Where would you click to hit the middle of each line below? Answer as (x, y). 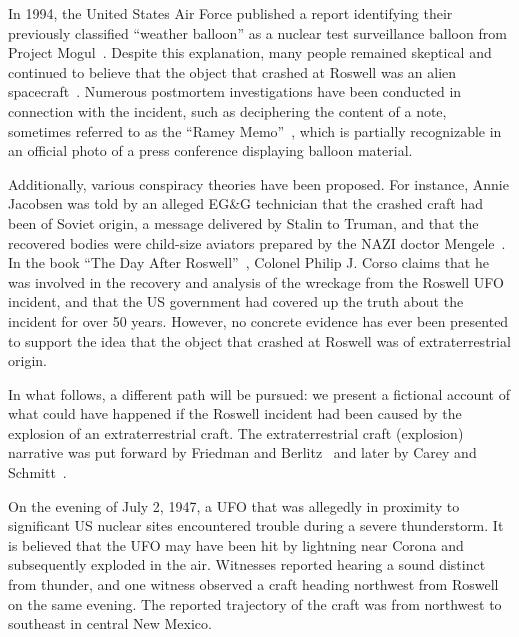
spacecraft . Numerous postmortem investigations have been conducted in (235, 91)
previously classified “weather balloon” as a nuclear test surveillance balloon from (257, 32)
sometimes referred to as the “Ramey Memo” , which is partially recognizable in (255, 130)
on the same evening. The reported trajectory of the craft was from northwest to (255, 603)
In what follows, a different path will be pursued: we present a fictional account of (259, 393)
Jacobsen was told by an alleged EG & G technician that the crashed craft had (245, 203)
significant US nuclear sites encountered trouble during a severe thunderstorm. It (256, 525)
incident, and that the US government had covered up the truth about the (236, 301)
